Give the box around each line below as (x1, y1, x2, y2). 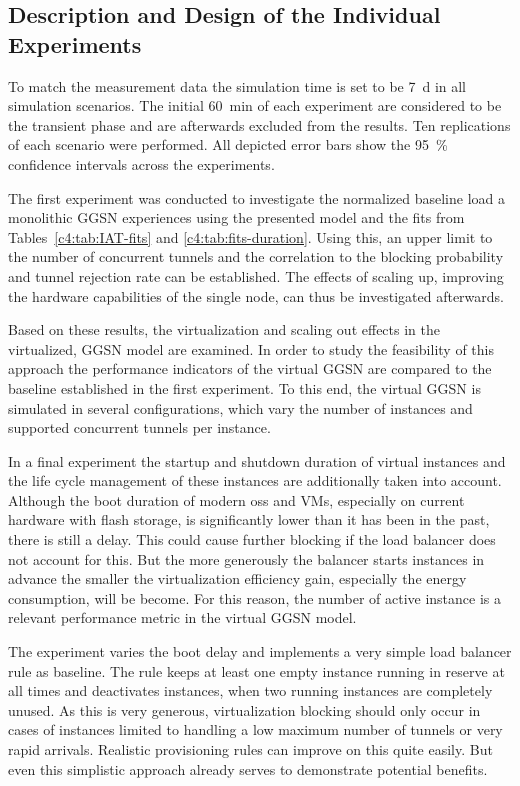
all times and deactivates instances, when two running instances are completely (8, 680, 493, 701)
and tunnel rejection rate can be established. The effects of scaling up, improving (8, 265, 504, 286)
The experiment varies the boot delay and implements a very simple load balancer (8, 641, 512, 662)
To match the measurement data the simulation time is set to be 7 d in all (8, 75, 467, 96)
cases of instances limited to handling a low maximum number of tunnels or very (8, 719, 503, 740)
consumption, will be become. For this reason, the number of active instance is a (8, 587, 502, 608)
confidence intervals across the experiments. (8, 153, 275, 174)
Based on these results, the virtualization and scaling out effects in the (8, 319, 440, 340)
